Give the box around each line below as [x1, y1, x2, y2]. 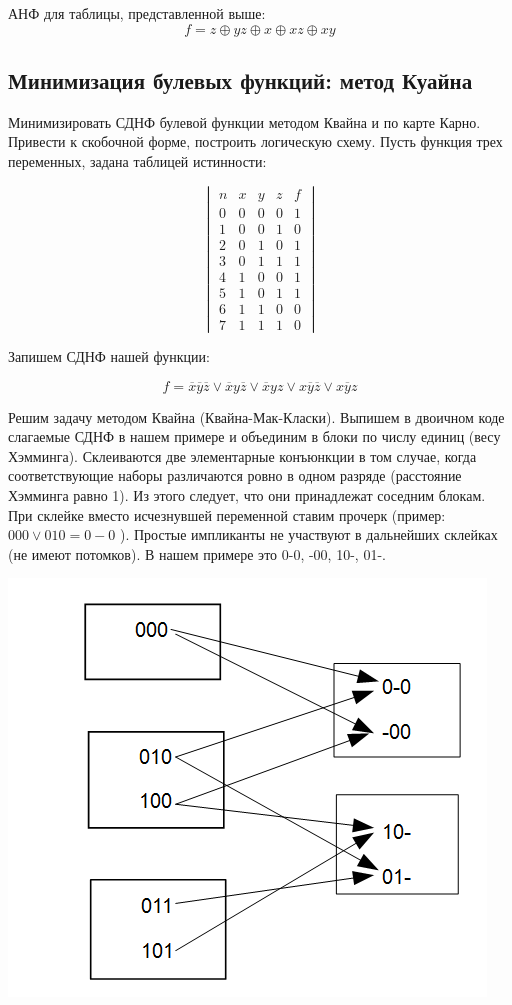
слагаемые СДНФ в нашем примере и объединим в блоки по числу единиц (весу [8, 426, 501, 447]
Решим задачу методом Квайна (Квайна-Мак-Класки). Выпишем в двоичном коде [8, 406, 505, 427]
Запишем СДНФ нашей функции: [8, 346, 210, 367]
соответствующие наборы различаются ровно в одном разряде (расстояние [8, 465, 462, 486]
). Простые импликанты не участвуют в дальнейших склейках [120, 524, 498, 545]
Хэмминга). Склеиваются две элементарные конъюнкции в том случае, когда [8, 445, 477, 466]
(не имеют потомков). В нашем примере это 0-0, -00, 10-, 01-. [8, 543, 386, 564]
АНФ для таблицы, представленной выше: [8, 3, 266, 23]
